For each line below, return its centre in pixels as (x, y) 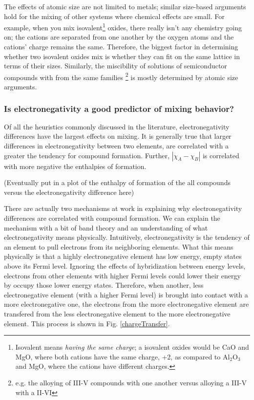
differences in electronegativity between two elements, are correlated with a (116, 146)
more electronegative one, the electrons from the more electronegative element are (127, 304)
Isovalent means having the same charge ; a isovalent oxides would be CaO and (132, 347)
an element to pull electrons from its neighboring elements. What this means (119, 246)
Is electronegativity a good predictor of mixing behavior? (119, 108)
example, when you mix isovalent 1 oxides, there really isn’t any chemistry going (123, 27)
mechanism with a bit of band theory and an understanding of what (106, 227)
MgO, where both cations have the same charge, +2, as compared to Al (123, 356)
